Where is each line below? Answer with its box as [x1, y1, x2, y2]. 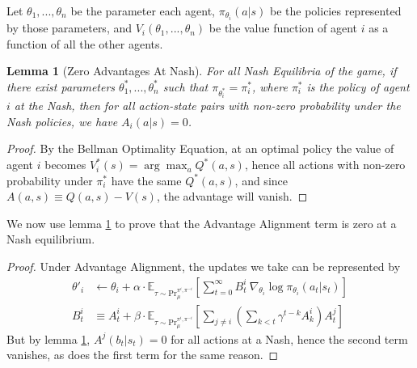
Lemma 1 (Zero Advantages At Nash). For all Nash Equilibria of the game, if [6, 62, 397, 79]
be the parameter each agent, [70, 2, 215, 19]
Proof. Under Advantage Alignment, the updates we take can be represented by [6, 258, 401, 275]
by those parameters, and [6, 19, 133, 36]
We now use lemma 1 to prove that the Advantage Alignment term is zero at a [6, 214, 397, 231]
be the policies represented [270, 2, 402, 19]
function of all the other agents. [6, 35, 163, 52]
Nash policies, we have [6, 112, 118, 129]
